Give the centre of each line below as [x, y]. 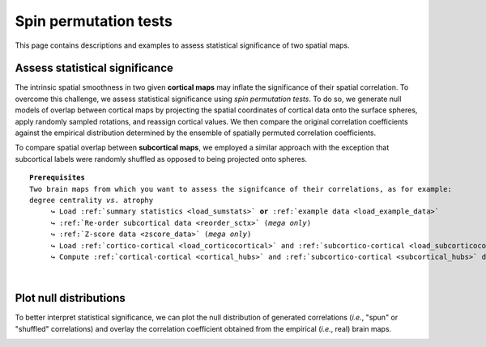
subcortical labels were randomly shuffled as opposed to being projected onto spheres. [161, 159]
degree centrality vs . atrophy [92, 200]
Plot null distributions [70, 298]
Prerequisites [57, 178]
